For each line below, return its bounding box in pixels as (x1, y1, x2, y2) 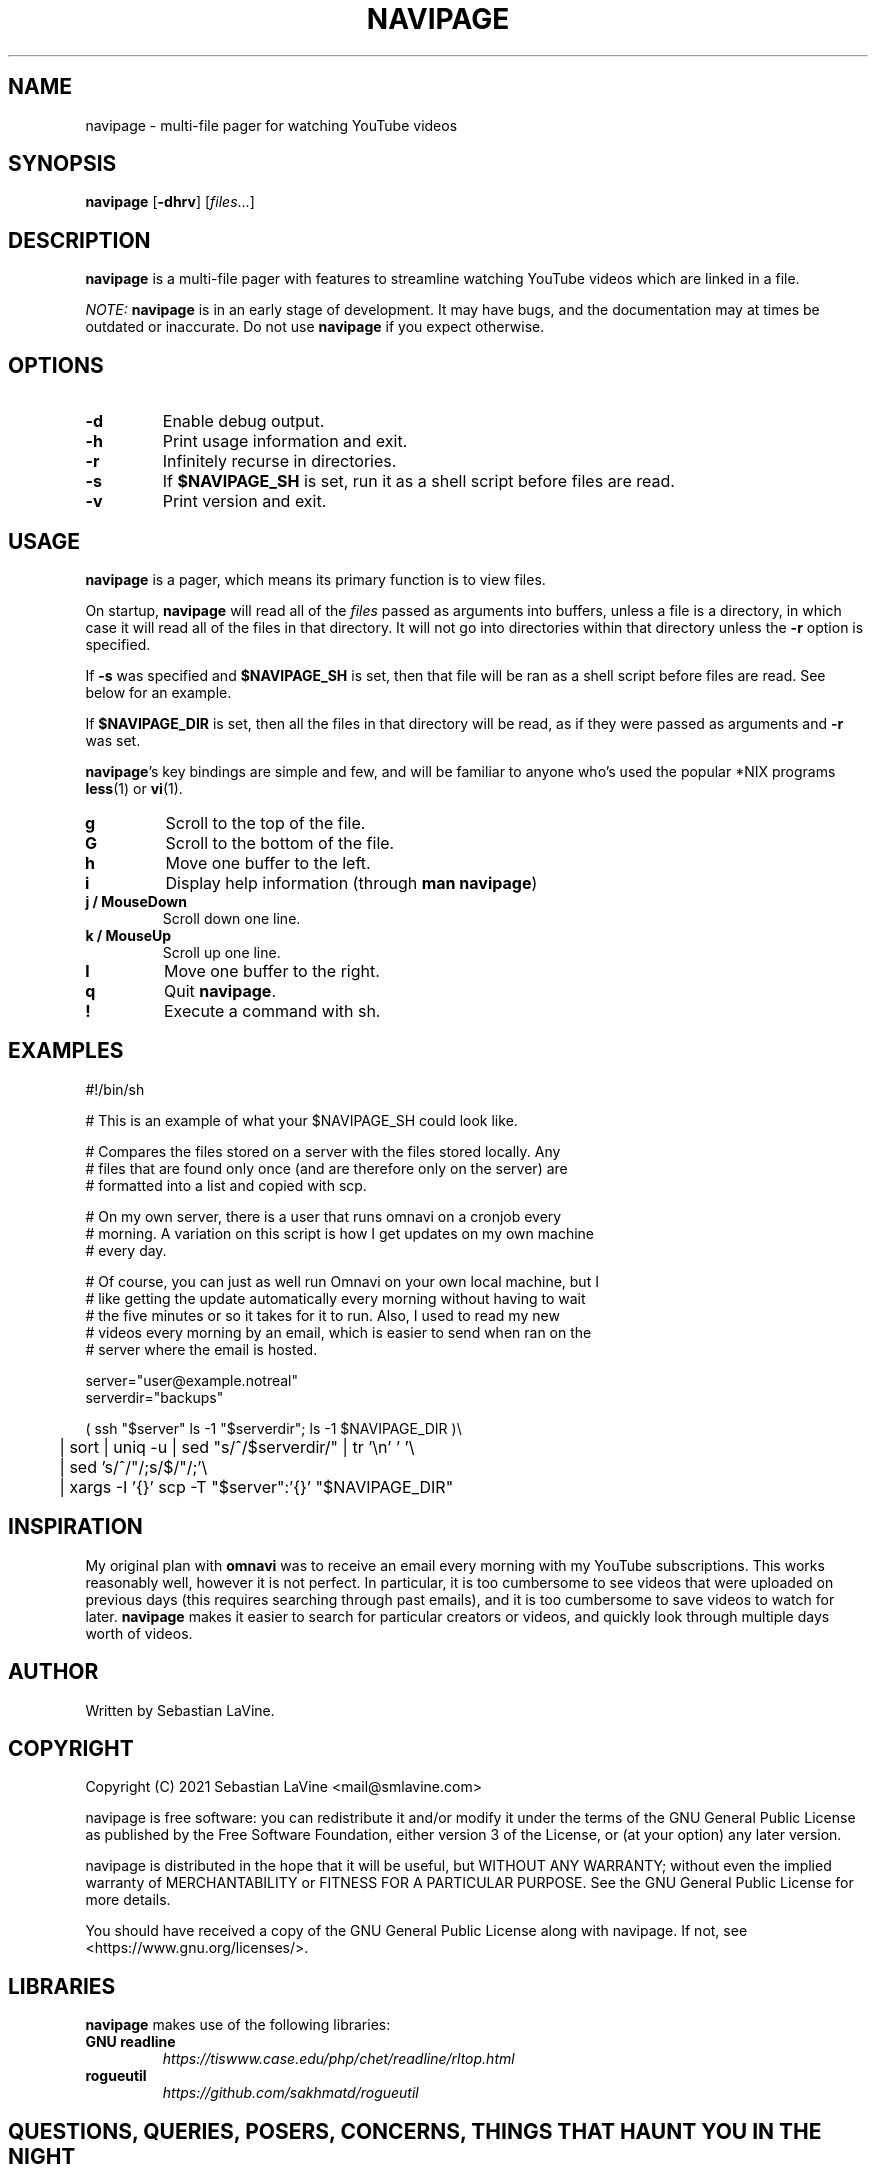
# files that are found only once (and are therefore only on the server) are (85, 1159, 568, 1177)
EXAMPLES (8, 1038, 124, 1064)
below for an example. (85, 683, 232, 701)
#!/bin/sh (85, 1080, 145, 1098)
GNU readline (85, 2033, 176, 2051)
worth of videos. (85, 1624, 193, 1642)
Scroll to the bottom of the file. (165, 832, 395, 853)
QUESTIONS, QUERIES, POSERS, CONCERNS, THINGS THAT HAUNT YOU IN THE (8, 2118, 822, 2144)
